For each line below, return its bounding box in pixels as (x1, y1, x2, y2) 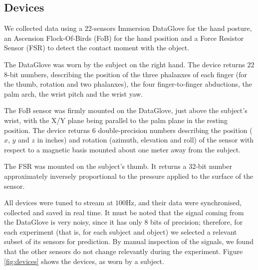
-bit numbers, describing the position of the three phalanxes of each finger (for (7, 69, 248, 79)
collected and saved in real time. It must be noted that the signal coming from (4, 207, 244, 217)
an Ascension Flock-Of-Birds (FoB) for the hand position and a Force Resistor (4, 32, 244, 43)
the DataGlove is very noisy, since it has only (4, 217, 142, 227)
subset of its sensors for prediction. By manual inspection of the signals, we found (4, 236, 254, 247)
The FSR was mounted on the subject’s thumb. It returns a (4, 161, 187, 171)
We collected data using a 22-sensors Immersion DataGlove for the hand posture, (4, 23, 252, 33)
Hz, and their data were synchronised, (126, 197, 242, 208)
